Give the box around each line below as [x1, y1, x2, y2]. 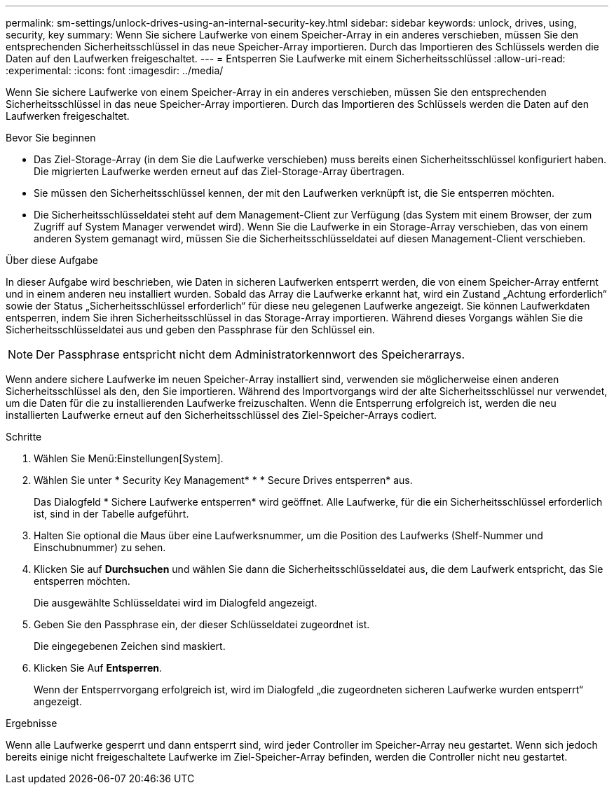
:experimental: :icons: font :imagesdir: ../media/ [6, 64, 224, 76]
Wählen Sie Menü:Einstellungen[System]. [34, 452, 224, 464]
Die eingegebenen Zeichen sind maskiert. [34, 640, 226, 652]
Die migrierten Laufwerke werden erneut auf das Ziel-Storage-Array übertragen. [34, 165, 405, 177]
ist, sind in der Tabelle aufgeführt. [34, 508, 189, 520]
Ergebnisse [6, 717, 57, 729]
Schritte [6, 431, 42, 443]
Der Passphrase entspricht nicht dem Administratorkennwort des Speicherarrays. [36, 347, 465, 361]
